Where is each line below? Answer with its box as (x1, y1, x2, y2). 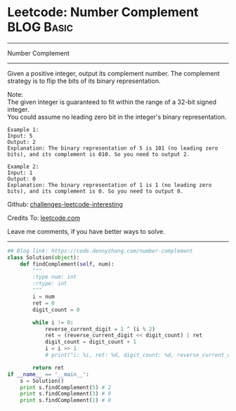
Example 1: (7, 126, 39, 133)
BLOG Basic (7, 19, 74, 35)
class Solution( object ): (7, 254, 80, 261)
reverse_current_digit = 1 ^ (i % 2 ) (44, 325, 156, 332)
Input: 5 (7, 132, 33, 139)
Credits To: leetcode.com (7, 214, 81, 222)
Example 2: (7, 163, 39, 170)
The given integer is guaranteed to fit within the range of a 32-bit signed (7, 98, 216, 106)
